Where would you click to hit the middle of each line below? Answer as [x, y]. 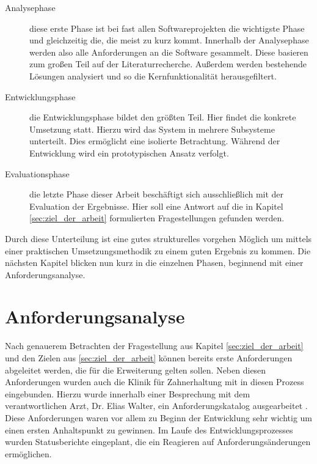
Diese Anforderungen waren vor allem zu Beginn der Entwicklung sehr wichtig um [159, 417]
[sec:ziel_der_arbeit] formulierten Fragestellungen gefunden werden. [157, 218]
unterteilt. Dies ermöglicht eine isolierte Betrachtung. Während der [155, 141]
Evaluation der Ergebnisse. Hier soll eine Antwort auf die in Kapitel [156, 206]
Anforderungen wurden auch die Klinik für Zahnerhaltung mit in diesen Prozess [155, 382]
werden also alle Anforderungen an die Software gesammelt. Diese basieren [169, 52]
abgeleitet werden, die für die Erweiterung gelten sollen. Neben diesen [136, 370]
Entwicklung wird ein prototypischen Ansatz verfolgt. [129, 153]
